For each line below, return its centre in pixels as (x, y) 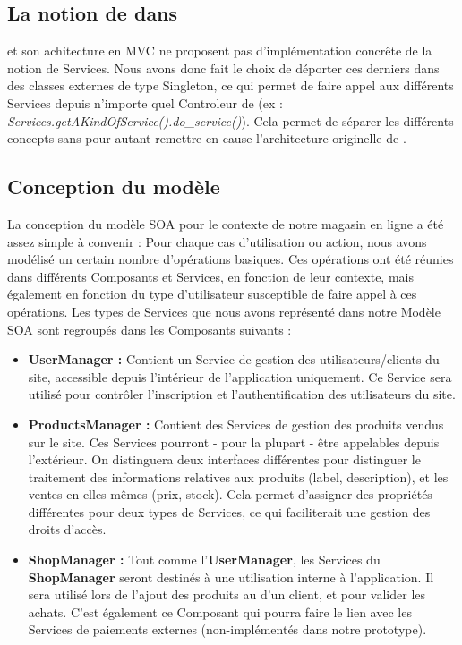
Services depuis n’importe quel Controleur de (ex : (145, 102)
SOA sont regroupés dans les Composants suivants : (150, 329)
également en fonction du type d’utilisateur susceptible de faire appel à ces (212, 294)
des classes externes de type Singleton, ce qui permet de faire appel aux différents (231, 85)
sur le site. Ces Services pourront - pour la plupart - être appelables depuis (234, 441)
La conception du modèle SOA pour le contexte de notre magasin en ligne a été (226, 223)
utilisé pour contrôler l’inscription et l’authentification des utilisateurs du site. (242, 394)
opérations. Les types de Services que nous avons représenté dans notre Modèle (224, 311)
